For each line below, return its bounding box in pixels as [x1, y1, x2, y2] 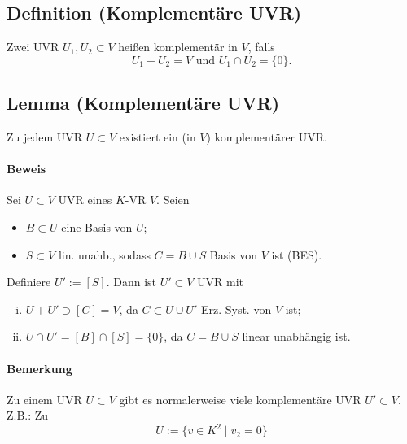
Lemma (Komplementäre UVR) [7, 90, 280, 115]
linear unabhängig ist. [242, 328, 351, 345]
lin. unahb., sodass [58, 246, 151, 263]
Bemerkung [7, 359, 72, 377]
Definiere [7, 273, 51, 290]
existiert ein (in [119, 128, 196, 145]
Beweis [7, 160, 46, 177]
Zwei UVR [7, 38, 59, 55]
